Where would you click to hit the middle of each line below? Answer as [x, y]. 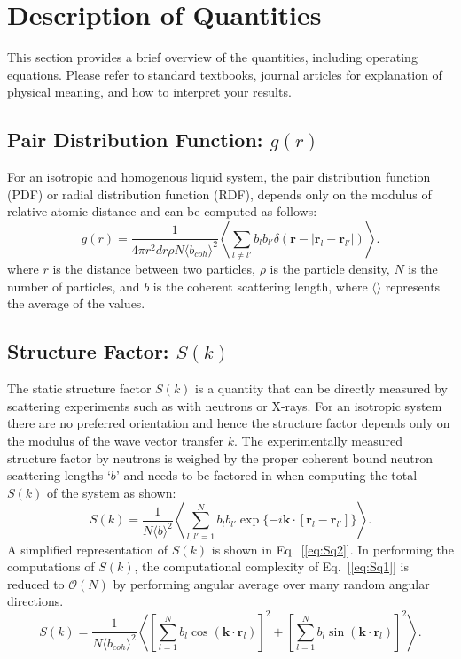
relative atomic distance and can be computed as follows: [162, 211]
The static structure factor [79, 388]
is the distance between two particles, [154, 269]
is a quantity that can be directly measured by [322, 388]
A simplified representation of [88, 549]
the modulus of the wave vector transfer [116, 440]
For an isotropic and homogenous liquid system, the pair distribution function [219, 177]
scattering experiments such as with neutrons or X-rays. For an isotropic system [225, 405]
